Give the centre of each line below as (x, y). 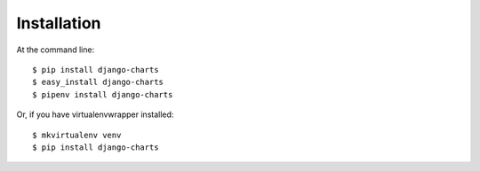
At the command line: (56, 50)
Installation (59, 23)
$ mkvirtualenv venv (77, 135)
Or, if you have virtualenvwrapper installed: (95, 114)
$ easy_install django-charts (98, 82)
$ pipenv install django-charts (103, 94)
